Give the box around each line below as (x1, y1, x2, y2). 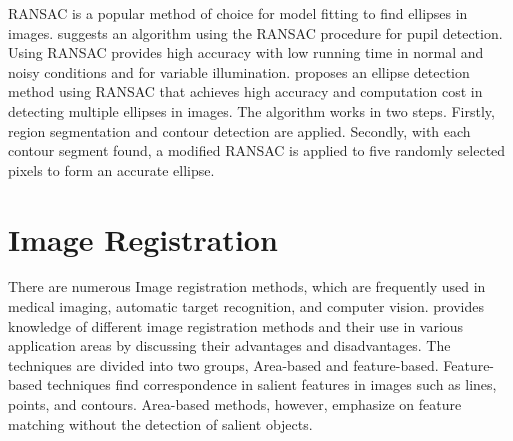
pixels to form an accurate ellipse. (8, 159, 215, 180)
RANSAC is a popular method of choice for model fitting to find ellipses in (8, 3, 468, 23)
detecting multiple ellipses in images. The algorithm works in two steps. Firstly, (8, 100, 495, 121)
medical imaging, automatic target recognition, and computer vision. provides (8, 296, 484, 317)
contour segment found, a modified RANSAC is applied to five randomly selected (8, 140, 506, 161)
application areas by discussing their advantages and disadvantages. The (8, 335, 451, 356)
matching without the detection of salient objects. (8, 413, 313, 434)
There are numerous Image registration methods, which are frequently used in (8, 276, 486, 297)
